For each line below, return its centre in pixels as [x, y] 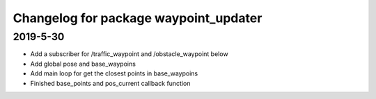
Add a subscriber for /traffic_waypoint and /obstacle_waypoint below [130, 54]
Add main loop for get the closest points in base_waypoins [114, 73]
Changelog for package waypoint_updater [138, 18]
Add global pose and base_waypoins [83, 64]
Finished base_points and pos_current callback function [110, 83]
